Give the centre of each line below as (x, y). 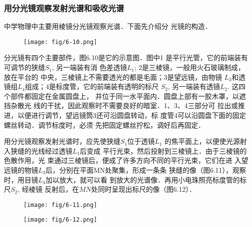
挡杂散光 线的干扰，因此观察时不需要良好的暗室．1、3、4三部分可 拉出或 (121, 105)
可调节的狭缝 (24, 67)
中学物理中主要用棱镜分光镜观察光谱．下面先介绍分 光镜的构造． (108, 26)
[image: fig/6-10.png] (60, 42)
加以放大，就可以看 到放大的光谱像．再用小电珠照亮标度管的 (143, 179)
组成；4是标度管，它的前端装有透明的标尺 (92, 86)
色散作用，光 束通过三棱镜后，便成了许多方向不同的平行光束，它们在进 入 (123, 160)
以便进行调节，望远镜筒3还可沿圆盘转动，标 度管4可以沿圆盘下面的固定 (132, 115)
